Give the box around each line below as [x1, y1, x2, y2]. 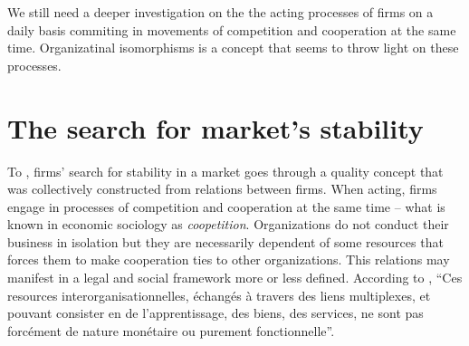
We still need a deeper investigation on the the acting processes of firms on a [7, 3, 434, 21]
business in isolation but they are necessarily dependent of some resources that [7, 232, 444, 251]
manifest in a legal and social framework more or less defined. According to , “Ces [7, 268, 463, 287]
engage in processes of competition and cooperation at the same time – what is [7, 197, 445, 216]
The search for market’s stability [7, 109, 424, 146]
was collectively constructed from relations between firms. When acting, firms [7, 179, 437, 198]
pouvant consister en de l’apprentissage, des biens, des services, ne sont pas [7, 303, 424, 322]
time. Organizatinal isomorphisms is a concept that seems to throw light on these [7, 38, 459, 57]
